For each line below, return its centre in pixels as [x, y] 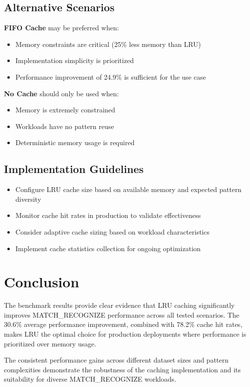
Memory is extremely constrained [65, 110]
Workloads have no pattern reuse [65, 126]
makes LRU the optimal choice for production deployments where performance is [125, 334]
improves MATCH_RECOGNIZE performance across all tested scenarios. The [122, 314]
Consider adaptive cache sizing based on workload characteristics [112, 231]
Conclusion [42, 282]
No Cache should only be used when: [62, 93]
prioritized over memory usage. [50, 343]
